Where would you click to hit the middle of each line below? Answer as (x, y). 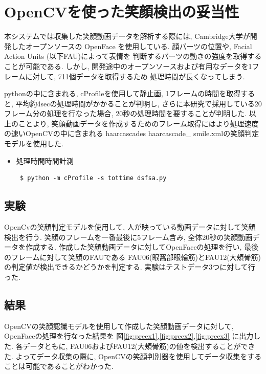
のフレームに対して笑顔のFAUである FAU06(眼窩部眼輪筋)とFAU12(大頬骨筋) (133, 257)
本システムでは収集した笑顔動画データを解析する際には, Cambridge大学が (127, 36)
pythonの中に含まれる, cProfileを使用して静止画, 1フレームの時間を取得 (123, 93)
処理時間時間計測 (45, 160)
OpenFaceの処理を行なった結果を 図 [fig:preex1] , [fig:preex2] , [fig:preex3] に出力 (129, 336)
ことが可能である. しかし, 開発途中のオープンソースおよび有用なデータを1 (128, 66)
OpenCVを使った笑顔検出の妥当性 (122, 12)
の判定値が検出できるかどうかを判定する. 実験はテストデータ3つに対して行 (130, 267)
